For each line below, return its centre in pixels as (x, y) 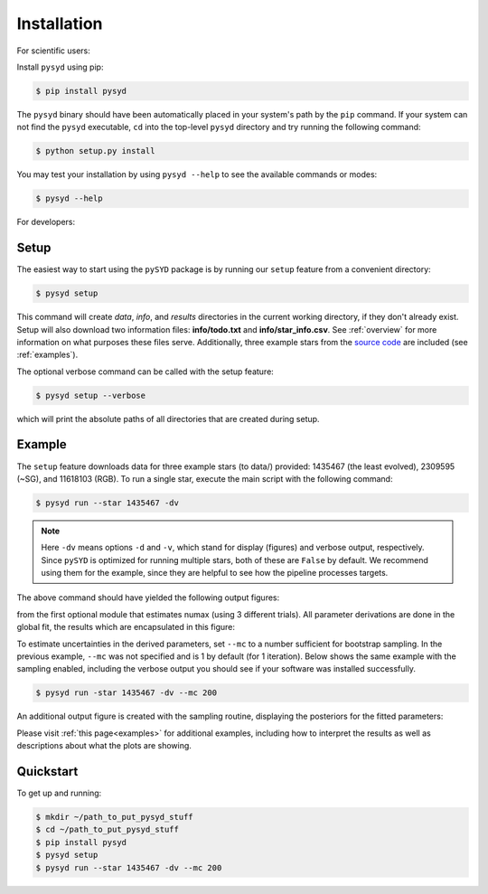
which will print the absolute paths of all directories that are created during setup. (168, 419)
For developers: (46, 222)
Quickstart (47, 772)
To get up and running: (59, 793)
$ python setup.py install (95, 151)
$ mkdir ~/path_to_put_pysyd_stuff (114, 817)
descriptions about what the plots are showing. (104, 746)
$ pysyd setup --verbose (91, 395)
